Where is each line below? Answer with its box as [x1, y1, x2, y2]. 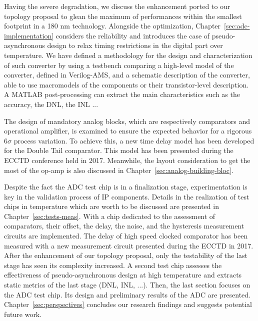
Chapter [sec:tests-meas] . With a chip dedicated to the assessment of [4, 210, 215, 221]
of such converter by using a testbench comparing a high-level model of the [4, 59, 234, 70]
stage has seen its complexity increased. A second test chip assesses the [4, 259, 222, 270]
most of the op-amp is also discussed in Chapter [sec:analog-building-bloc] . [4, 164, 233, 175]
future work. [4, 308, 42, 319]
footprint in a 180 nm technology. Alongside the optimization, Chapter [4, 20, 221, 31]
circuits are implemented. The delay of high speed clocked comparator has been [4, 230, 248, 241]
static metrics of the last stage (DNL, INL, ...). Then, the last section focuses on [4, 279, 250, 290]
